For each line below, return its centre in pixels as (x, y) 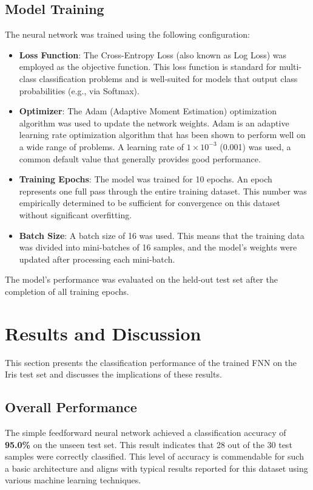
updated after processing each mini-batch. (97, 259)
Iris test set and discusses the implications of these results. (113, 374)
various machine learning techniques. (73, 480)
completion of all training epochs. (67, 291)
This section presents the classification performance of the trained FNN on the (151, 362)
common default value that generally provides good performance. (140, 158)
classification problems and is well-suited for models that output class (168, 78)
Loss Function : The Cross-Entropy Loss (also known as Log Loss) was (153, 54)
